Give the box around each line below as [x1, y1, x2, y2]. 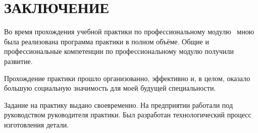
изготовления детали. [4, 119, 69, 129]
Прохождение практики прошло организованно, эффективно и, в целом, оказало [4, 73, 250, 83]
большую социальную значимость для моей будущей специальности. [4, 83, 216, 93]
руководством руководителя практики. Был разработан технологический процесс [4, 109, 251, 120]
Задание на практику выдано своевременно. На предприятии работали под [4, 99, 233, 110]
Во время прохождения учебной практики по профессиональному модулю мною [4, 26, 254, 37]
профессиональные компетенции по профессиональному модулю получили [4, 46, 234, 56]
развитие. [4, 55, 33, 66]
